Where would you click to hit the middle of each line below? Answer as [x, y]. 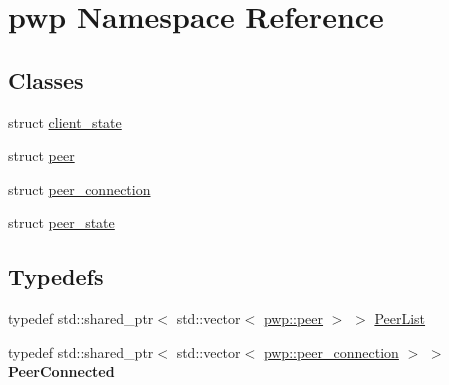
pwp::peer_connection [331, 351]
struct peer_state [61, 222]
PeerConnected [61, 371]
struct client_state [65, 121]
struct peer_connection [79, 188]
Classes [46, 79]
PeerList [400, 318]
